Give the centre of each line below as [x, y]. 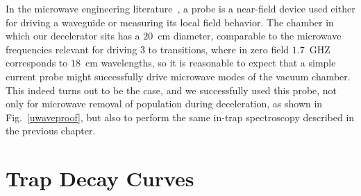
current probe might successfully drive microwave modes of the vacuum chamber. [178, 76]
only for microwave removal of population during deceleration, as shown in [164, 104]
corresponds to [37, 63]
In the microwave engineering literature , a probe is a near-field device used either [180, 8]
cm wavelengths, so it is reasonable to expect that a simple [210, 63]
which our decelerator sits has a [73, 36]
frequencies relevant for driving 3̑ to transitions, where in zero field [148, 49]
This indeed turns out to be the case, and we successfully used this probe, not [171, 90]
